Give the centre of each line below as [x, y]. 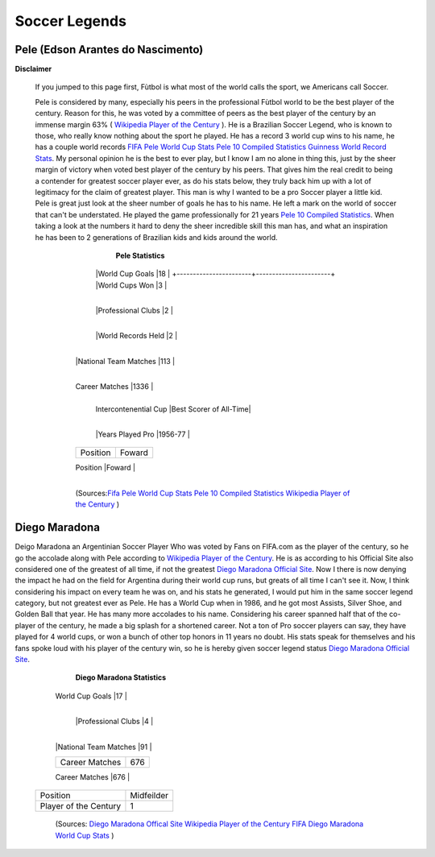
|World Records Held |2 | [137, 336]
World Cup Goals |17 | [91, 696]
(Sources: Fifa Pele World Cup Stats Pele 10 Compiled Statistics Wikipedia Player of [213, 493]
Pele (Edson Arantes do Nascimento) [109, 50]
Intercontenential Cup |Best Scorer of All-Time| [173, 409]
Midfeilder [149, 796]
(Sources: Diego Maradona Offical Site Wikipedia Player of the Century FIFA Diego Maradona [209, 824]
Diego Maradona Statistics [121, 677]
